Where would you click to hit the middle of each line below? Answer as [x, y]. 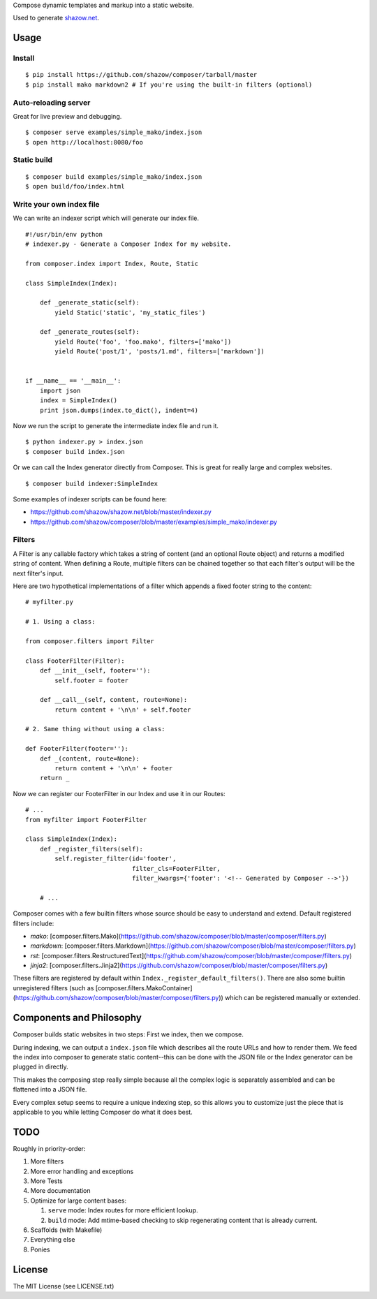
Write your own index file [57, 204]
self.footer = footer [92, 680]
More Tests [46, 1181]
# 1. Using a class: [60, 622]
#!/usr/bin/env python [64, 234]
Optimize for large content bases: [79, 1201]
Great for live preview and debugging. [67, 116]
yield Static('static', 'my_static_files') [130, 312]
